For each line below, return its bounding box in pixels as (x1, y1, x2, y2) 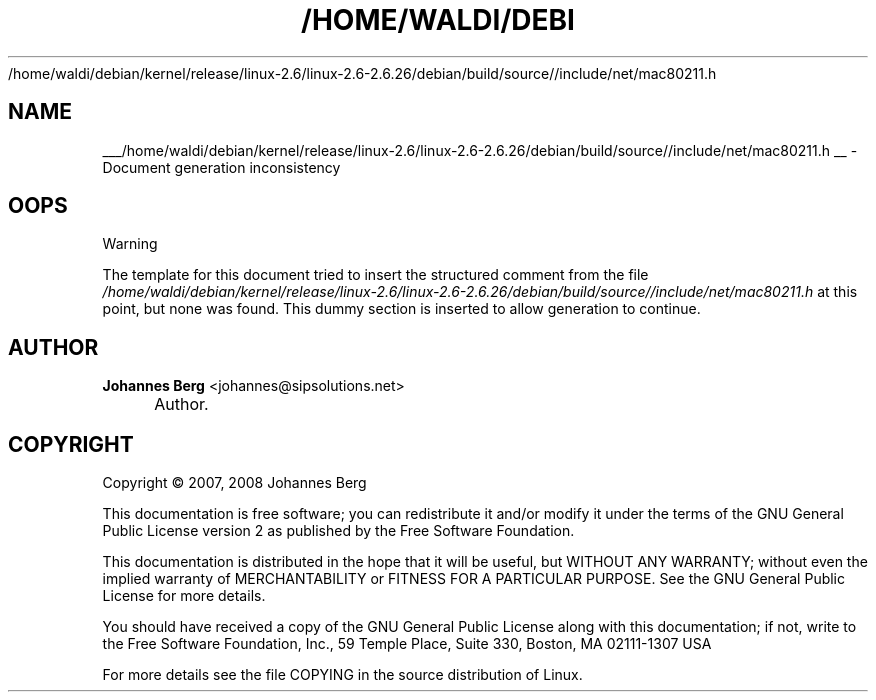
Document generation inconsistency (102, 158, 341, 176)
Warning (102, 235, 158, 253)
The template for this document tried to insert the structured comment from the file (102, 266, 649, 284)
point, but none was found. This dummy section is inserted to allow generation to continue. (102, 300, 701, 318)
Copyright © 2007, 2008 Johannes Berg (102, 474, 367, 492)
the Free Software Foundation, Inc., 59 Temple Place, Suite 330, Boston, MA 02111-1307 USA (102, 635, 712, 653)
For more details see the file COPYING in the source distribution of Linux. (102, 666, 583, 684)
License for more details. (102, 587, 266, 605)
